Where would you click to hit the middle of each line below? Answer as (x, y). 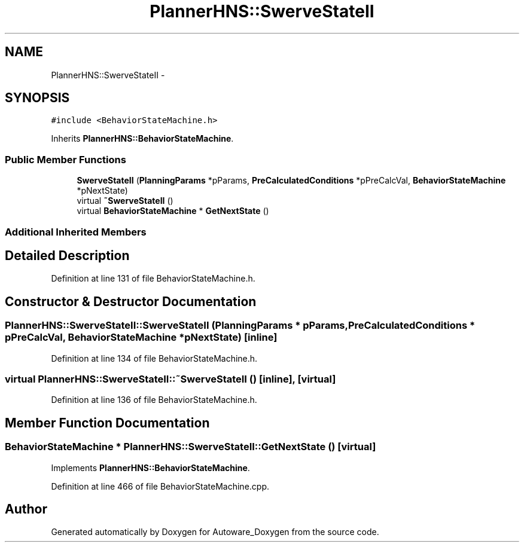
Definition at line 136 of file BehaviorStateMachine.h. (154, 400)
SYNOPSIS (37, 98)
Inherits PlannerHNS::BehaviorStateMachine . (142, 139)
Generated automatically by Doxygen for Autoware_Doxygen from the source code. (215, 532)
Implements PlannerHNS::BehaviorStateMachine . (150, 467)
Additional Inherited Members (76, 232)
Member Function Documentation (107, 423)
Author (26, 509)
